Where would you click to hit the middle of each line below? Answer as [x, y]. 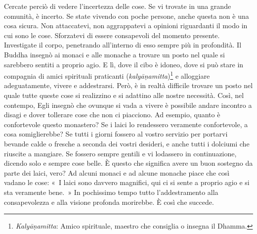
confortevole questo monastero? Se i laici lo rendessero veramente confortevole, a [126, 124]
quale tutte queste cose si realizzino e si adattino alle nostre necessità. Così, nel [124, 95]
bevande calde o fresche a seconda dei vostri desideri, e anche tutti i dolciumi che [127, 143]
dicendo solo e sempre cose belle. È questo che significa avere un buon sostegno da [128, 163]
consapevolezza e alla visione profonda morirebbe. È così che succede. [109, 202]
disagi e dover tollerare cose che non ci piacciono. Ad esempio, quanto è [112, 115]
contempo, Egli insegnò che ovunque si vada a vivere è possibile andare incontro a [128, 105]
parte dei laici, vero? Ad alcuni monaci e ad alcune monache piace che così [117, 172]
